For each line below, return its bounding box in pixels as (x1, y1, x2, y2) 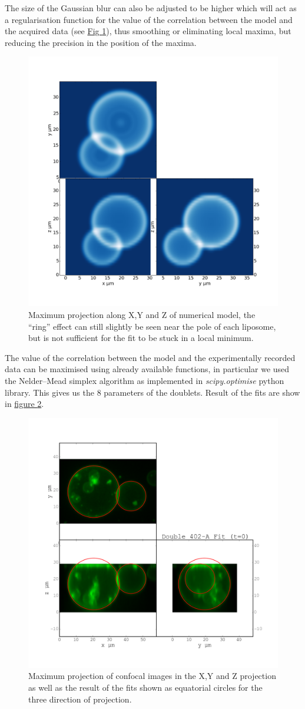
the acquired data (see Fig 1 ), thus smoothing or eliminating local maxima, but (5, 25, 291, 37)
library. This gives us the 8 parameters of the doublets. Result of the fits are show (5, 386, 300, 398)
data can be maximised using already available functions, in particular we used (5, 363, 290, 375)
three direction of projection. (28, 693, 132, 705)
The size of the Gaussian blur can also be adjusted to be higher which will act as (5, 2, 297, 14)
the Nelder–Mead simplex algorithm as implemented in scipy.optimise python (5, 374, 284, 386)
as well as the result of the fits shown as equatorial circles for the (28, 681, 263, 693)
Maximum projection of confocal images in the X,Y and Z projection (28, 670, 276, 682)
